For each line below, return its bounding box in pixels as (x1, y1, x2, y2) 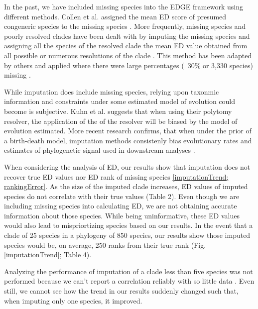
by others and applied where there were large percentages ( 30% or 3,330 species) (4, 60, 253, 70)
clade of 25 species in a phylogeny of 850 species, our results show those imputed (4, 230, 251, 240)
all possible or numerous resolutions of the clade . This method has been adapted (4, 50, 252, 60)
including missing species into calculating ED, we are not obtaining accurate (4, 201, 237, 211)
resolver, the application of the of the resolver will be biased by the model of (4, 115, 238, 126)
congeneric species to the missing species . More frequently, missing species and (4, 21, 246, 31)
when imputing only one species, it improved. (4, 295, 142, 306)
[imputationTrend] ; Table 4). (4, 249, 92, 260)
